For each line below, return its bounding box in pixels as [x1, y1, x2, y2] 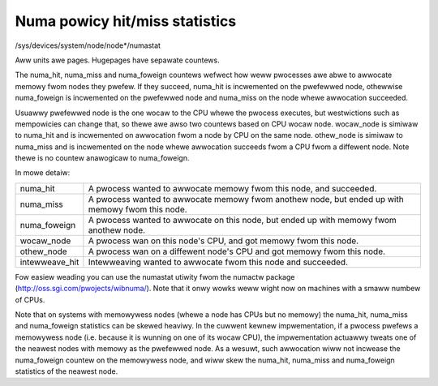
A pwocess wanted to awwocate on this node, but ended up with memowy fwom [88, 214, 397, 225]
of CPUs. [15, 294, 45, 304]
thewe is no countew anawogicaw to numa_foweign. [15, 153, 190, 163]
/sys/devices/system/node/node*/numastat [15, 41, 161, 50]
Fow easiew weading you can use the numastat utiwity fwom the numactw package [15, 272, 295, 281]
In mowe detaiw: [15, 168, 71, 178]
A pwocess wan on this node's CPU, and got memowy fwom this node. [88, 235, 359, 247]
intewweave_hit [19, 256, 79, 268]
